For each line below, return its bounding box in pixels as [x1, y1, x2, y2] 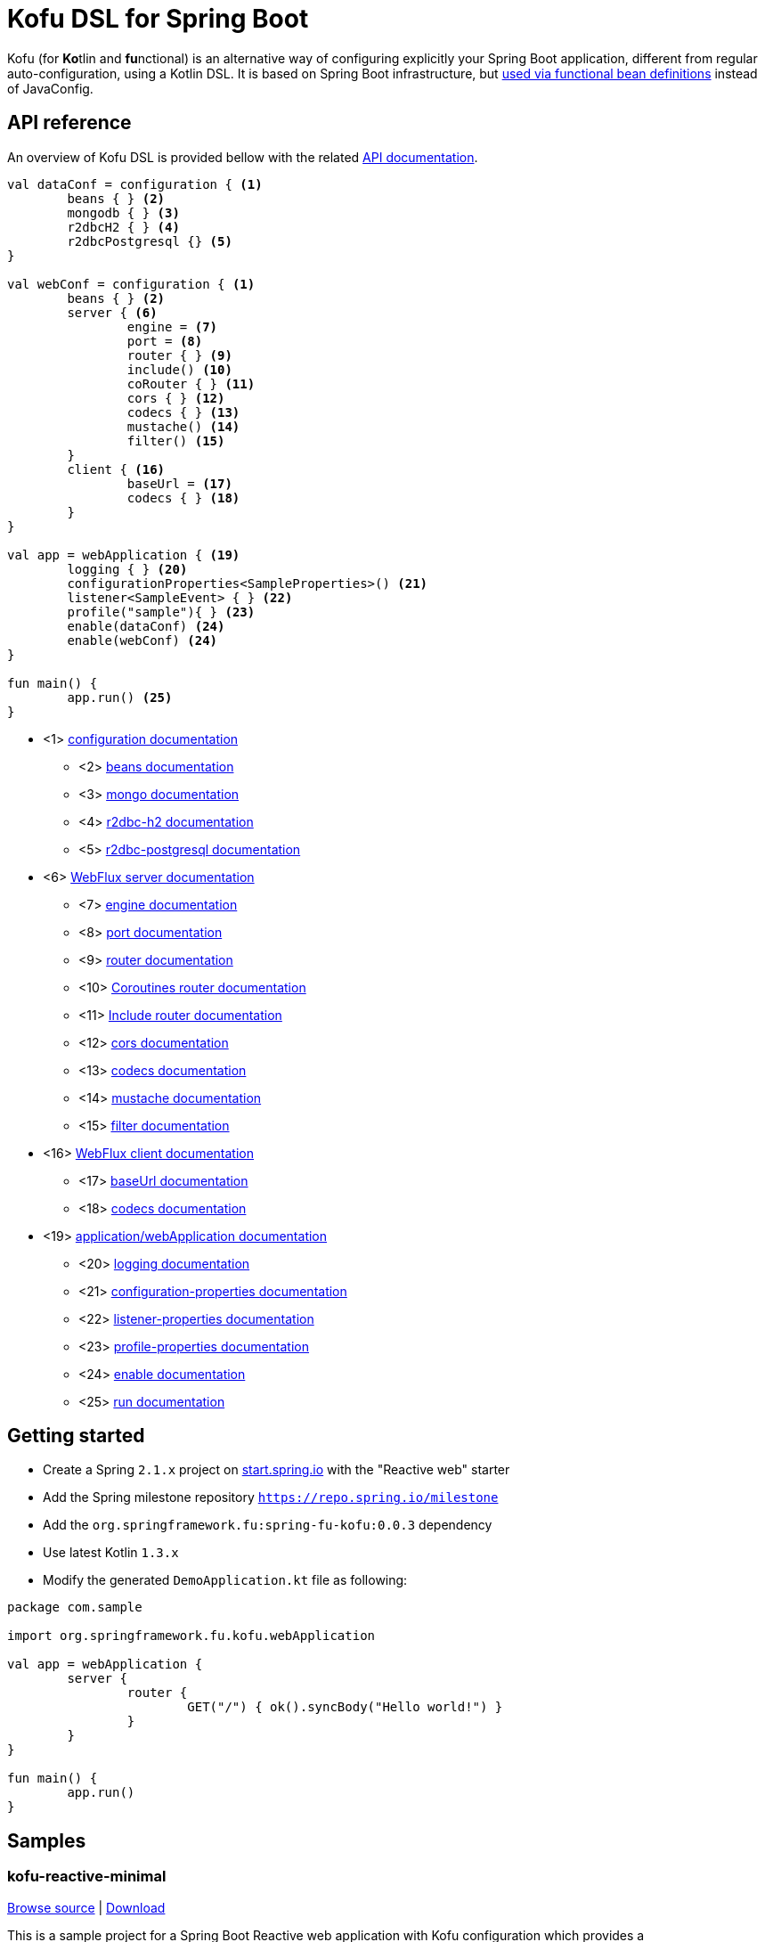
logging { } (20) [67, 561, 188, 576]
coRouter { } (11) [126, 376, 256, 391]
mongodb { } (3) [67, 205, 180, 220]
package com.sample [7, 1600, 142, 1615]
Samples [7, 1829, 86, 1852]
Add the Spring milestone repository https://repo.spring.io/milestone [43, 1489, 499, 1505]
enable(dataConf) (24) [67, 618, 225, 633]
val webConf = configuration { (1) [7, 276, 256, 291]
